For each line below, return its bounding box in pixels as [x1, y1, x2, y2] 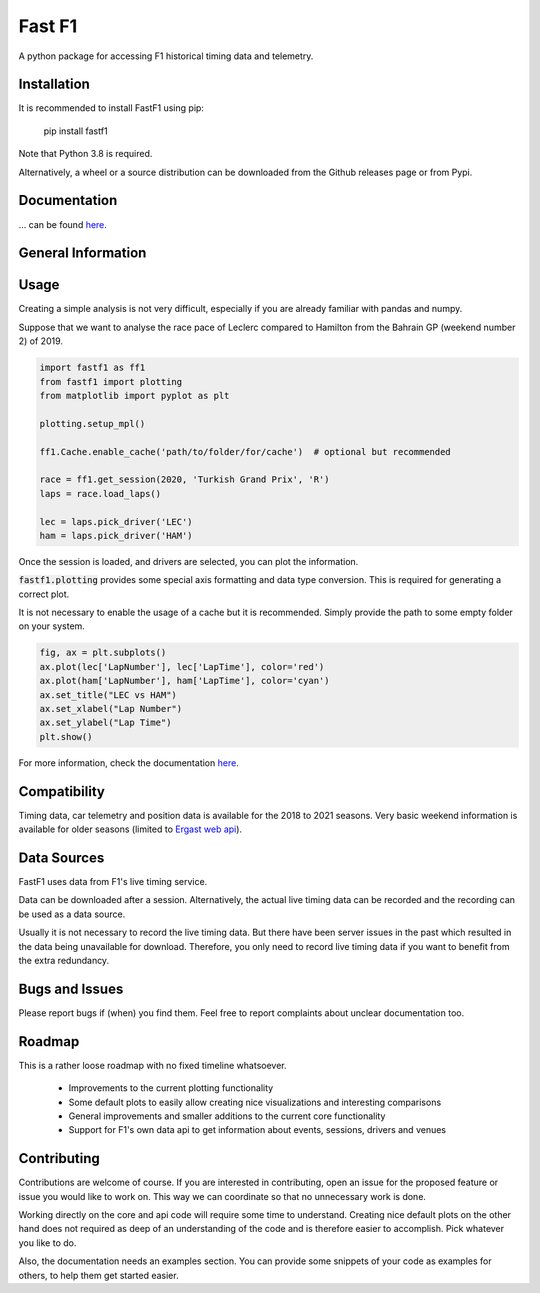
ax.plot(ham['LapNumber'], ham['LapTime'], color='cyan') [39, 675, 330, 687]
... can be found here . [18, 218, 107, 230]
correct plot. [18, 588, 70, 600]
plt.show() [39, 731, 93, 742]
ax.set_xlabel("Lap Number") [39, 703, 183, 714]
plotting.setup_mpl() [39, 418, 146, 429]
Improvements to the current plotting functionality [68, 1082, 274, 1094]
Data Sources [18, 849, 105, 866]
